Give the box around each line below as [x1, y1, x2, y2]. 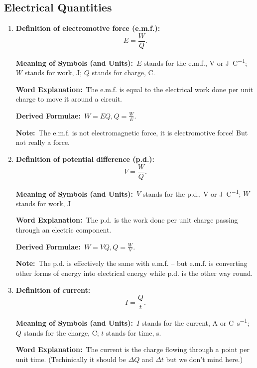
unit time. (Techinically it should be [15, 354, 126, 364]
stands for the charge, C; [23, 327, 99, 338]
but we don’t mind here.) [166, 354, 243, 364]
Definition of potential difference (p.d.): [15, 153, 155, 164]
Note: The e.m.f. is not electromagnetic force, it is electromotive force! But [15, 127, 248, 137]
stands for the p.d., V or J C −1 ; [142, 187, 241, 199]
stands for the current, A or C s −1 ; [141, 316, 250, 328]
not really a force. [15, 137, 70, 147]
